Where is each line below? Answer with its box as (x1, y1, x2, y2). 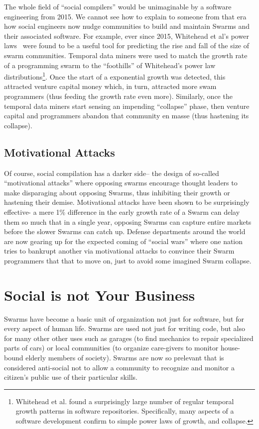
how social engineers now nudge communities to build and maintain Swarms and (4, 21, 250, 31)
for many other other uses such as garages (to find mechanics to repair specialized (4, 333, 254, 343)
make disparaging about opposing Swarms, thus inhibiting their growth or (4, 187, 230, 197)
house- (220, 343, 240, 353)
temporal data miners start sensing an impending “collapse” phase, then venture (4, 100, 250, 111)
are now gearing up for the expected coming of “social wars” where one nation (4, 236, 243, 246)
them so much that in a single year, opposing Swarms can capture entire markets (4, 216, 252, 227)
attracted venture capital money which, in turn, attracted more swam (4, 81, 217, 91)
